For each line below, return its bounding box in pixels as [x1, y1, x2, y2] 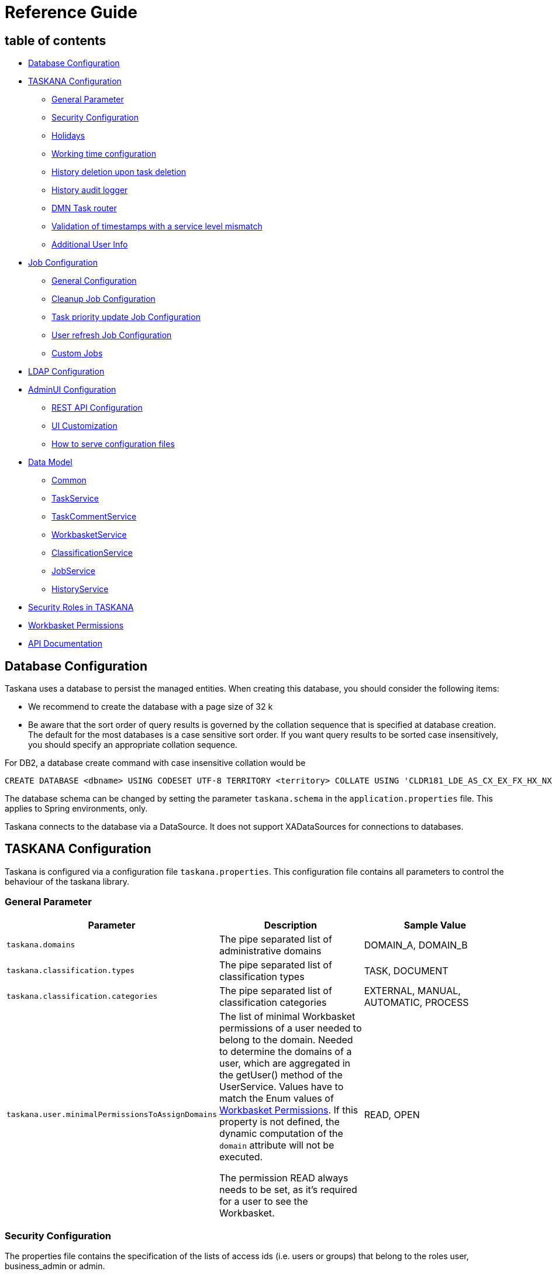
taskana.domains [6, 940, 75, 950]
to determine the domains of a [219, 1045, 352, 1057]
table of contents [5, 33, 106, 48]
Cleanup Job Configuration [51, 294, 156, 304]
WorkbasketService [51, 530, 127, 540]
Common [51, 475, 87, 486]
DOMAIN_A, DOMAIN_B [364, 939, 468, 951]
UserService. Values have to [219, 1080, 344, 1092]
